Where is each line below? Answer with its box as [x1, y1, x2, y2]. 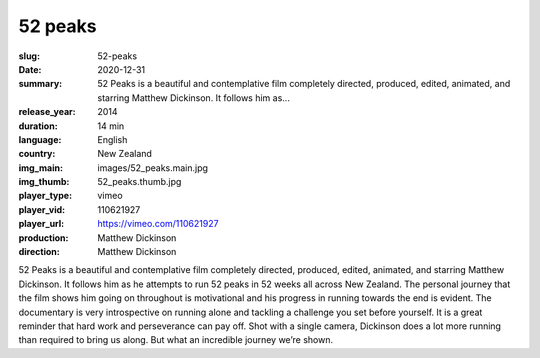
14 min [97, 120, 125, 132]
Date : [18, 63, 42, 75]
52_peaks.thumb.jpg [97, 176, 182, 188]
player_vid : [18, 203, 65, 215]
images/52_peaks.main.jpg [97, 161, 209, 174]
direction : [18, 246, 60, 258]
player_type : [18, 190, 73, 202]
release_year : [18, 106, 77, 118]
